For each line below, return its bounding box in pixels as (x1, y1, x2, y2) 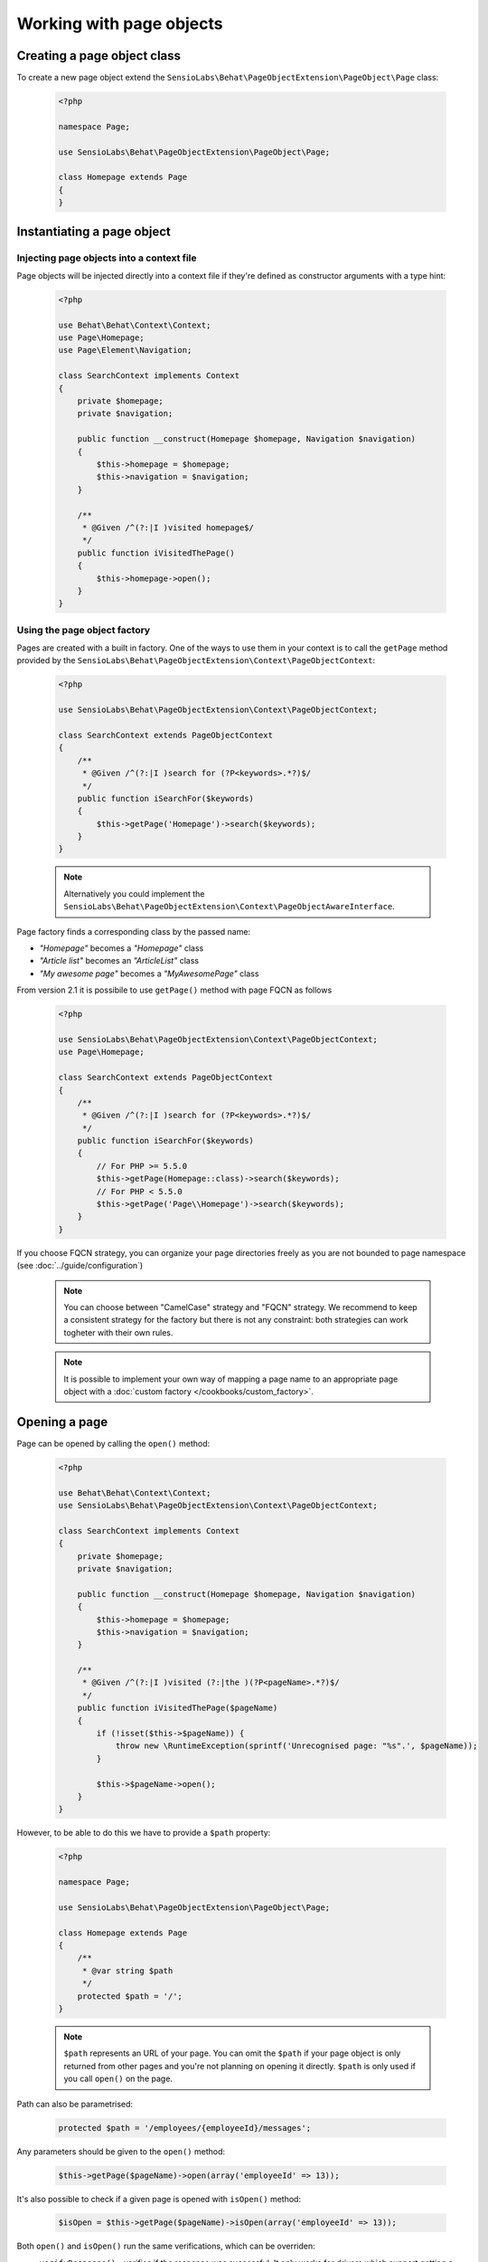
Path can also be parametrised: (16, 2098, 134, 2109)
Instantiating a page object (16, 223, 171, 239)
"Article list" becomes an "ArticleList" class (39, 955, 199, 966)
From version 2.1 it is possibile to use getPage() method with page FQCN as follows (16, 984, 333, 995)
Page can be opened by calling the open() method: (16, 1438, 211, 1449)
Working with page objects (16, 14, 223, 33)
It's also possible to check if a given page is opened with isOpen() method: (16, 2193, 302, 2204)
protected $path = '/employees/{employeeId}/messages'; (58, 2123, 312, 2133)
